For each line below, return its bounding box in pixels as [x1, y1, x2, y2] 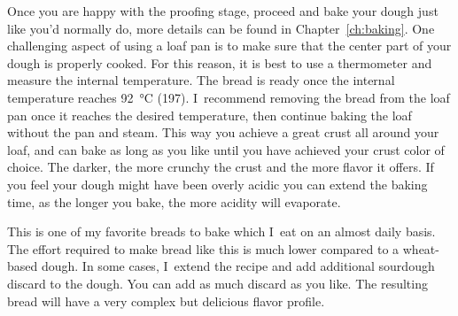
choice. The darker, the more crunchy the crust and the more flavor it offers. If [7, 158, 434, 176]
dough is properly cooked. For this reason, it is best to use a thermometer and [7, 53, 432, 72]
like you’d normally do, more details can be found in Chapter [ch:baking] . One [7, 19, 435, 37]
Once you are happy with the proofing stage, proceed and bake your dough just [7, 2, 439, 19]
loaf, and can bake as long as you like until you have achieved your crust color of [7, 140, 445, 158]
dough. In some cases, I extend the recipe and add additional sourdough [41, 257, 435, 275]
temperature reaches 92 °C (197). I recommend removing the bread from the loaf [7, 88, 450, 106]
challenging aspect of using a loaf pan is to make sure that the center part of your [7, 36, 452, 55]
